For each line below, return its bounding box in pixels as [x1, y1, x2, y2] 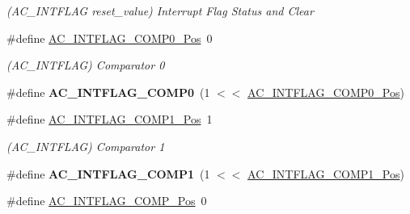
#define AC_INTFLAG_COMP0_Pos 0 [6, 29, 213, 46]
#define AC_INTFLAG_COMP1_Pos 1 [6, 111, 213, 128]
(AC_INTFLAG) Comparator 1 [6, 137, 165, 154]
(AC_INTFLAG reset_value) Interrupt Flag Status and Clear [6, 2, 314, 19]
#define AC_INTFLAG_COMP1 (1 [6, 165, 210, 182]
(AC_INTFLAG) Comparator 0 [6, 57, 165, 73]
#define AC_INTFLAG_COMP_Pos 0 [6, 192, 207, 209]
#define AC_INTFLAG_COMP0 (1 [6, 83, 210, 100]
